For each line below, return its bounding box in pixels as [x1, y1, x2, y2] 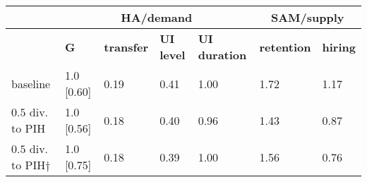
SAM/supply [270, 9, 344, 25]
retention [259, 38, 311, 55]
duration [198, 47, 247, 63]
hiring [322, 38, 356, 55]
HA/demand [121, 9, 193, 25]
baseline [11, 75, 51, 92]
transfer [104, 38, 149, 55]
